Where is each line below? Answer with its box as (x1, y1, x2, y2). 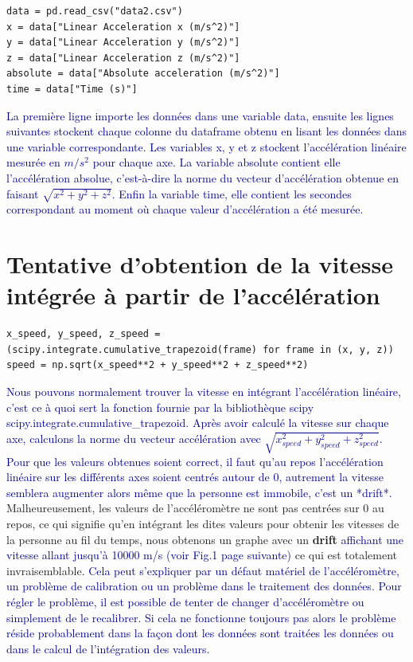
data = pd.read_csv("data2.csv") (6, 6, 183, 17)
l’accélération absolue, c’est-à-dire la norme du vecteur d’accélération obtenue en (6, 169, 399, 186)
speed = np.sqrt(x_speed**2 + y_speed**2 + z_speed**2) (6, 359, 309, 371)
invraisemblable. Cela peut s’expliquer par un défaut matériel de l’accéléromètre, (6, 562, 399, 578)
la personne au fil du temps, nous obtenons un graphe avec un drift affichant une (6, 531, 404, 547)
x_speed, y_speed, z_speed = (6, 328, 161, 340)
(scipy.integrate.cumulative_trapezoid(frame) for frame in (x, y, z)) (6, 343, 394, 355)
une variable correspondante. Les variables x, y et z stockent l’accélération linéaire (6, 138, 407, 155)
